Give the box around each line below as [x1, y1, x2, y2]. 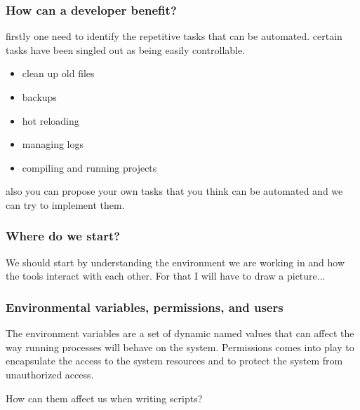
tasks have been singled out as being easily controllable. [6, 42, 246, 57]
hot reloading [22, 113, 79, 128]
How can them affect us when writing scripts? [6, 390, 203, 405]
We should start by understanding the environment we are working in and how [6, 254, 345, 269]
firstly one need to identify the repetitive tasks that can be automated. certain [6, 29, 342, 43]
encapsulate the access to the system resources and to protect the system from [6, 353, 343, 368]
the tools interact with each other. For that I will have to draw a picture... [6, 268, 326, 283]
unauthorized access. [6, 367, 94, 381]
